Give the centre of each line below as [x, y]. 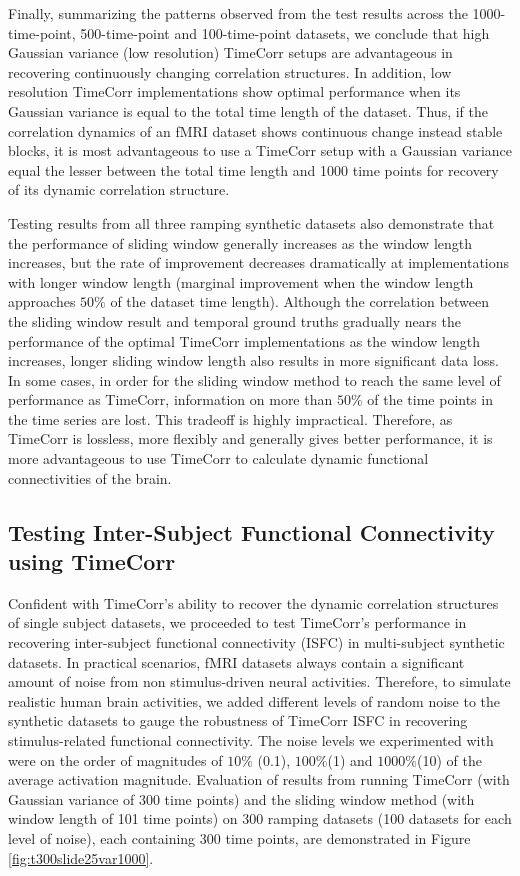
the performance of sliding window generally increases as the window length [240, 242]
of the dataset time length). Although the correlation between [299, 301]
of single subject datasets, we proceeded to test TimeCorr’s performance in [237, 622]
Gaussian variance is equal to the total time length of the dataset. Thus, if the [248, 110]
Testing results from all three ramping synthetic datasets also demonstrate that [251, 222]
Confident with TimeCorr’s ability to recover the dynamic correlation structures [253, 602]
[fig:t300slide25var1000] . [81, 857]
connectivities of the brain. [90, 477]
